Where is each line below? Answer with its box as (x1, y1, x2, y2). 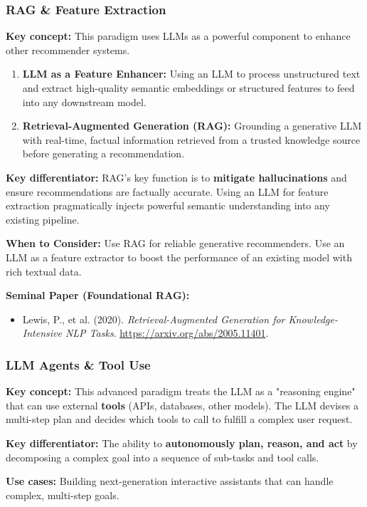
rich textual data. (6, 263, 82, 278)
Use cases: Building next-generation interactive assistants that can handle (6, 474, 334, 488)
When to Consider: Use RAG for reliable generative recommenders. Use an (6, 236, 345, 251)
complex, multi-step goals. (6, 487, 119, 502)
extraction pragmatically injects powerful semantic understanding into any (6, 198, 330, 213)
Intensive (22, 325, 62, 340)
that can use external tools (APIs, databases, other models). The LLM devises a (6, 397, 359, 412)
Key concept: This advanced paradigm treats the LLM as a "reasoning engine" (6, 384, 356, 399)
